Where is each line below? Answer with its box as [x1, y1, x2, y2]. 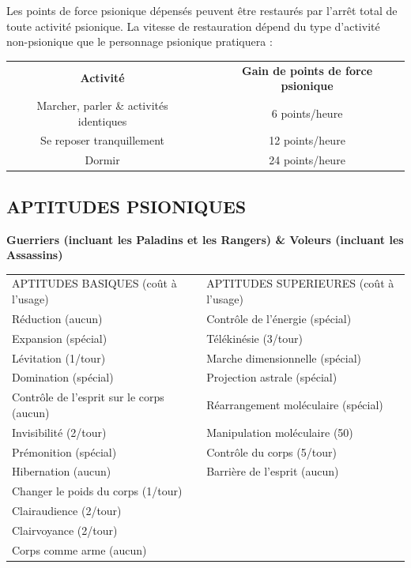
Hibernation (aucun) [12, 463, 111, 480]
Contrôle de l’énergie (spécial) [206, 310, 352, 326]
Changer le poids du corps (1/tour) [12, 483, 183, 499]
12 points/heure [269, 132, 345, 149]
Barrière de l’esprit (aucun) [206, 463, 339, 480]
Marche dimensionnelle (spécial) [206, 349, 362, 366]
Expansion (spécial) [12, 329, 107, 346]
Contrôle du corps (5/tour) [206, 443, 337, 460]
